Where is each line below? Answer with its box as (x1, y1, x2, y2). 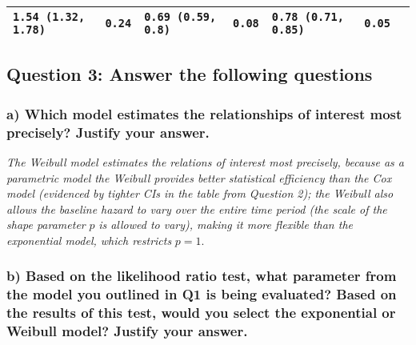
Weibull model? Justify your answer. (6, 321, 248, 341)
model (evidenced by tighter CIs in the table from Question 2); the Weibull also (6, 185, 394, 202)
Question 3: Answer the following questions (6, 62, 373, 86)
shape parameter (6, 216, 86, 233)
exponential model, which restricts (6, 231, 172, 248)
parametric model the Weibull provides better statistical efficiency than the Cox (6, 169, 392, 186)
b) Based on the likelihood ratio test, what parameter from (6, 266, 397, 286)
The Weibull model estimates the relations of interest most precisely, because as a (6, 153, 404, 170)
